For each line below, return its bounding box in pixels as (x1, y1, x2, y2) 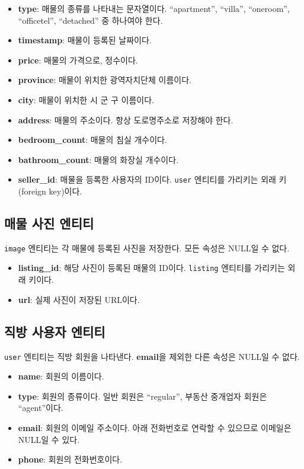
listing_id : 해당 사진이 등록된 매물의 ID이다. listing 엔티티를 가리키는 (18, 261, 285, 274)
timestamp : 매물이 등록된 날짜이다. (18, 34, 152, 46)
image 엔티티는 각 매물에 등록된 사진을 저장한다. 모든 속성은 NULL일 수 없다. (4, 241, 290, 254)
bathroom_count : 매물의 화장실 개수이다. (18, 153, 179, 165)
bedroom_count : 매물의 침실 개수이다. (18, 133, 167, 146)
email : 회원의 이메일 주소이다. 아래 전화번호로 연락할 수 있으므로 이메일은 (18, 421, 292, 433)
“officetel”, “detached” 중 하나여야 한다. (18, 14, 163, 26)
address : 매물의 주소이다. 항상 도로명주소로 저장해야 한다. (18, 113, 233, 126)
